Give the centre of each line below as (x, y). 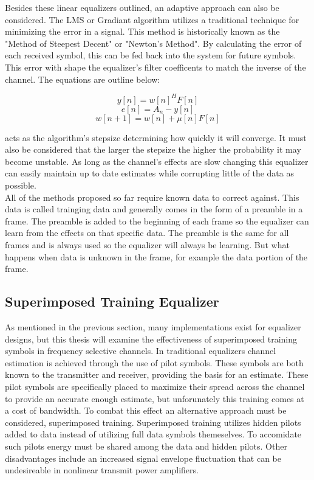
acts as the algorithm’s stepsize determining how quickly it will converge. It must (156, 137)
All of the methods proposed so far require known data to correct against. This (152, 197)
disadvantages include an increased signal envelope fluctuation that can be (143, 458)
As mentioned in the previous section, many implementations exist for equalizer (153, 326)
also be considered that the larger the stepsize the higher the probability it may (153, 149)
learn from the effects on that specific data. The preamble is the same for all (147, 233)
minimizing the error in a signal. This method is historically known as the (142, 31)
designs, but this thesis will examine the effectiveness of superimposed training (151, 339)
